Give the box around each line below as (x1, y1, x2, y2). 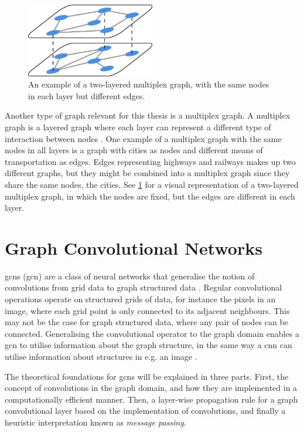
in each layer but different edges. (28, 89, 145, 102)
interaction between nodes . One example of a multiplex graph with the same (5, 132, 282, 144)
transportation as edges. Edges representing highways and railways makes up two (5, 155, 296, 167)
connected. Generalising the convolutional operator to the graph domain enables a (5, 327, 299, 339)
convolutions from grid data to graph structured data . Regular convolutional (5, 281, 282, 293)
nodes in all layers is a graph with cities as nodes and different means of (5, 144, 263, 156)
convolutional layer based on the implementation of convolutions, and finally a (5, 404, 286, 417)
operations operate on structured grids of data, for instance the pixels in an (5, 293, 276, 305)
